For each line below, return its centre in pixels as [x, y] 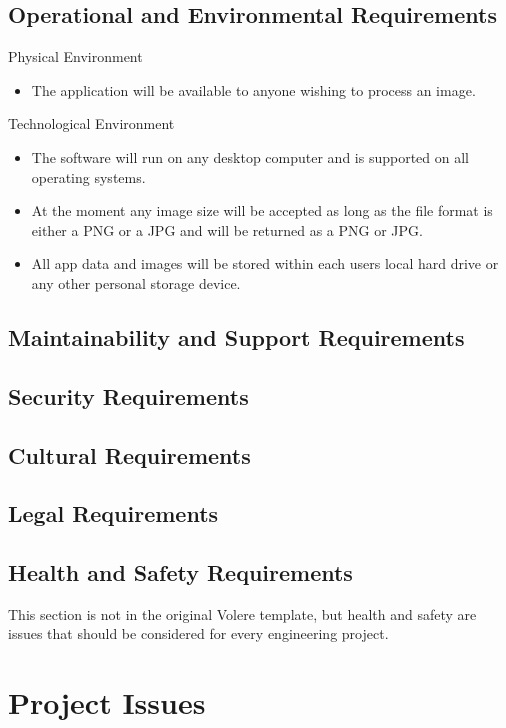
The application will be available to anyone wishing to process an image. [253, 89]
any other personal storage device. [136, 282]
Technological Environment [91, 123]
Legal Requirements [113, 513]
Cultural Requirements [129, 454]
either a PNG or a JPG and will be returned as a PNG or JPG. [227, 229]
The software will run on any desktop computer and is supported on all [250, 156]
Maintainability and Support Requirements [236, 336]
